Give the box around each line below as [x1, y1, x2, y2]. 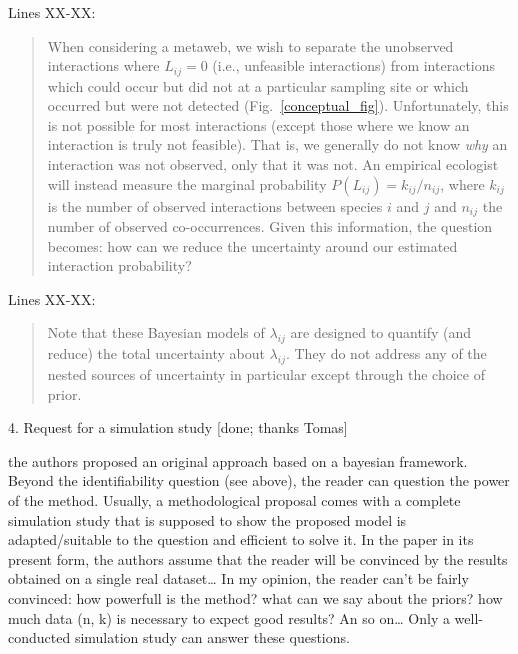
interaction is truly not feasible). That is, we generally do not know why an [47, 134, 508, 155]
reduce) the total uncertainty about [47, 343, 265, 364]
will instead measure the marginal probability [47, 173, 327, 194]
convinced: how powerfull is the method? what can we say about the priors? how [8, 587, 503, 608]
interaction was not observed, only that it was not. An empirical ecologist [47, 154, 499, 175]
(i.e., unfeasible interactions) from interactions [212, 55, 496, 76]
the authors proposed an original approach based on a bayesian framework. [8, 450, 468, 471]
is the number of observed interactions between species [47, 195, 383, 216]
